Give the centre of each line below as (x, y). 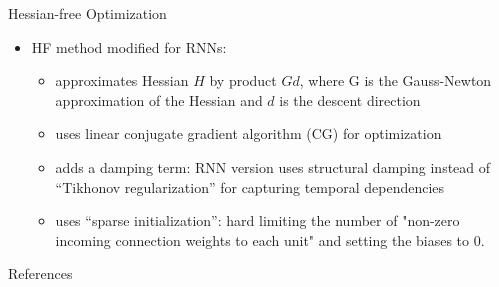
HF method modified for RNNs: (129, 46)
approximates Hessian (122, 80)
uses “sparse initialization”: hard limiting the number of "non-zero (257, 220)
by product (243, 80)
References (40, 273)
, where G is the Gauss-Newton (395, 80)
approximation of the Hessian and (159, 99)
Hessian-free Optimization (87, 13)
